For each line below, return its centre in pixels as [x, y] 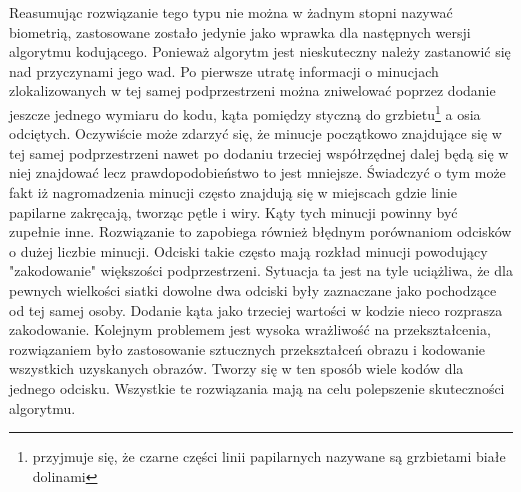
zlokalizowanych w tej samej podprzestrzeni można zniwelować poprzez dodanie [252, 90]
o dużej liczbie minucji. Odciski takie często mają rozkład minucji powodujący [248, 250]
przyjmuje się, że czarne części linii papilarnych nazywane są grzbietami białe [269, 456]
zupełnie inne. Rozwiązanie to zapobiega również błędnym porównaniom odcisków [260, 231]
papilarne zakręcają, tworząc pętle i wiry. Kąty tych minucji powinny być [233, 211]
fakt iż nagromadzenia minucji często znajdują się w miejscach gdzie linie [233, 192]
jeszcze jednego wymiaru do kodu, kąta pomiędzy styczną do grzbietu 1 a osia [245, 112]
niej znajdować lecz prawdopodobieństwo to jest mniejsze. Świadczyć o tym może [257, 172]
